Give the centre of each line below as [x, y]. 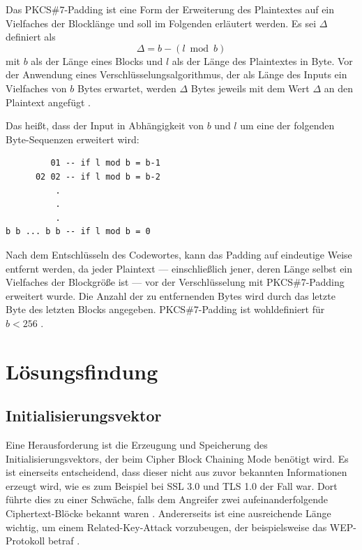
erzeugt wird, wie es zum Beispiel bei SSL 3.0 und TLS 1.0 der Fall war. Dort [172, 485]
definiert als [31, 37]
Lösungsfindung [82, 371]
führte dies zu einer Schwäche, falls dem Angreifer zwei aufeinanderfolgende [167, 499]
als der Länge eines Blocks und [97, 60]
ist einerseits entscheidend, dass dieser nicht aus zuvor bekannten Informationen [176, 472]
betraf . [64, 541]
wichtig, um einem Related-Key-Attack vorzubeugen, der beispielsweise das [166, 527]
